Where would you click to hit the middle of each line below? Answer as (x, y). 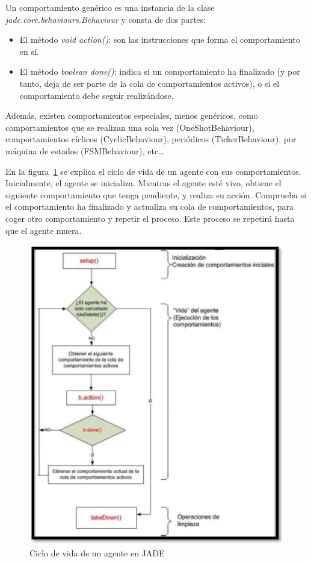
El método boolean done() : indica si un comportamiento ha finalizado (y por (160, 71)
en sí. (29, 51)
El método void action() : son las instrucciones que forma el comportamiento (160, 39)
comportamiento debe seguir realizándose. (97, 95)
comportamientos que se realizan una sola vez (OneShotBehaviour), (130, 127)
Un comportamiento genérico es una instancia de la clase (110, 7)
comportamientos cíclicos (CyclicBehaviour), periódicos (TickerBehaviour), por (151, 139)
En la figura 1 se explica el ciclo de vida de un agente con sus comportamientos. (153, 171)
